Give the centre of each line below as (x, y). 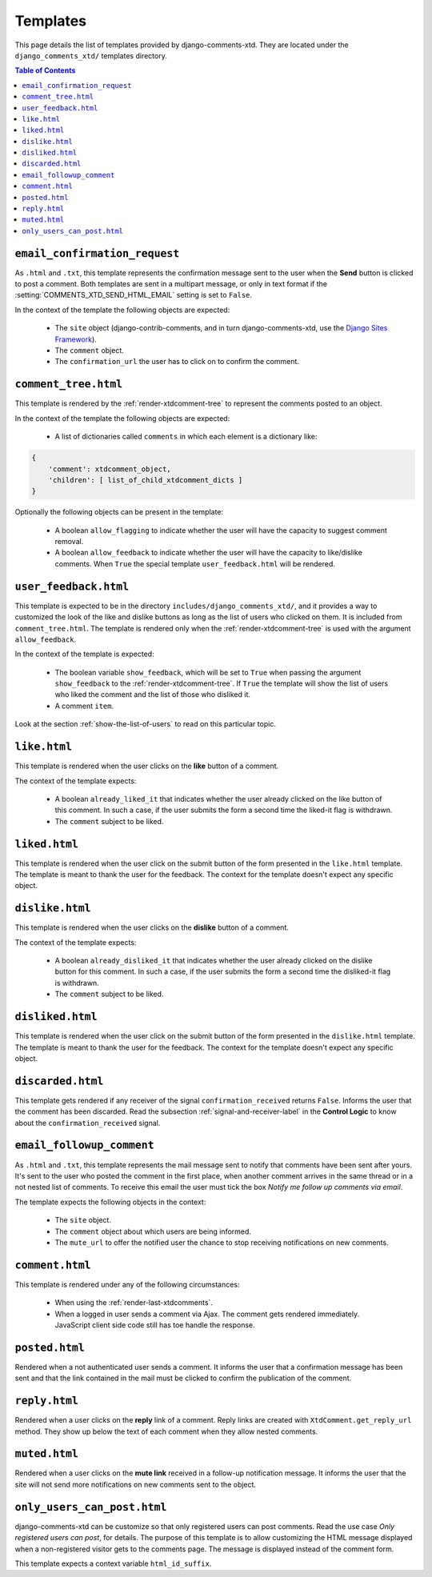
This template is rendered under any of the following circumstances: (127, 1284)
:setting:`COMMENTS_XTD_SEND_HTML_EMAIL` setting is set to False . (133, 295)
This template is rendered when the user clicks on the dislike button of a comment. (152, 927)
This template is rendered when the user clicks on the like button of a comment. (147, 766)
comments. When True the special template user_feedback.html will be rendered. (195, 563)
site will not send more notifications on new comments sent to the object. (135, 1484)
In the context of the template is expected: (85, 654)
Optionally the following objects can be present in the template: (119, 512)
